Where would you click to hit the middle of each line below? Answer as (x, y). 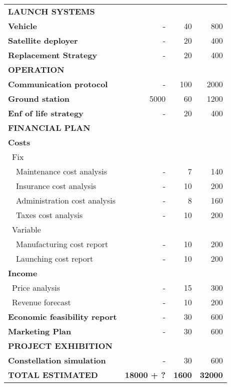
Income (23, 273)
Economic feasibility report (62, 317)
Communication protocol (58, 84)
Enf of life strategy (46, 113)
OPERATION (36, 69)
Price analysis (36, 287)
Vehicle (22, 26)
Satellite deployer (43, 40)
